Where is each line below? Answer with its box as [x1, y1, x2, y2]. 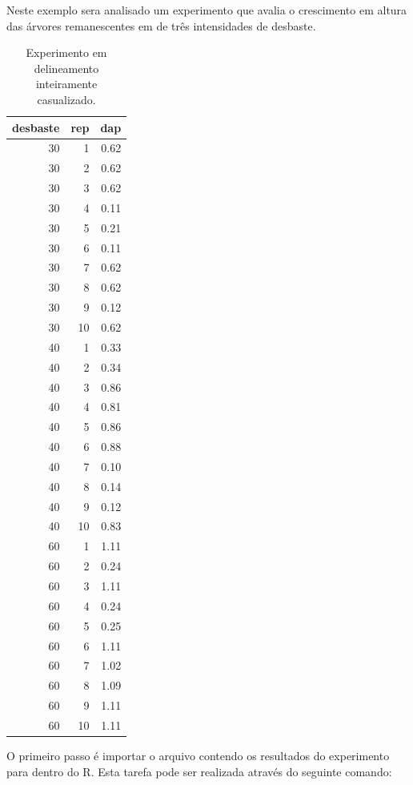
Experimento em [26, 44, 107, 61]
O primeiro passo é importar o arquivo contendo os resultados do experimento [6, 747, 390, 763]
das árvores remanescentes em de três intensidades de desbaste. [6, 17, 316, 34]
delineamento [34, 59, 99, 76]
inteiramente [35, 75, 98, 92]
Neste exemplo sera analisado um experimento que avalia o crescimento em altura [6, 2, 407, 18]
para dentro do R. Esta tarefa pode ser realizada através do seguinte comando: [6, 763, 392, 779]
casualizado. [37, 91, 96, 107]
